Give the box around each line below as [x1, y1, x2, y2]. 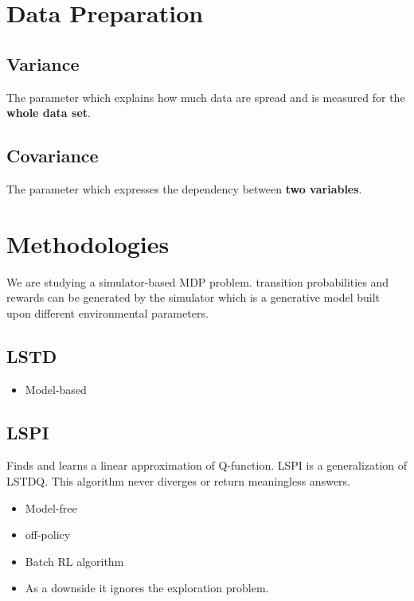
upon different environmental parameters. [6, 304, 209, 321]
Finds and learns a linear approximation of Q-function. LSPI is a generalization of [6, 457, 408, 474]
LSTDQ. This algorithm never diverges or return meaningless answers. [6, 473, 350, 490]
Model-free [25, 499, 77, 516]
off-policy [25, 526, 71, 543]
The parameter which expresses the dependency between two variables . [6, 180, 362, 197]
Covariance [6, 143, 99, 168]
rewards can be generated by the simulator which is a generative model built [6, 289, 381, 306]
